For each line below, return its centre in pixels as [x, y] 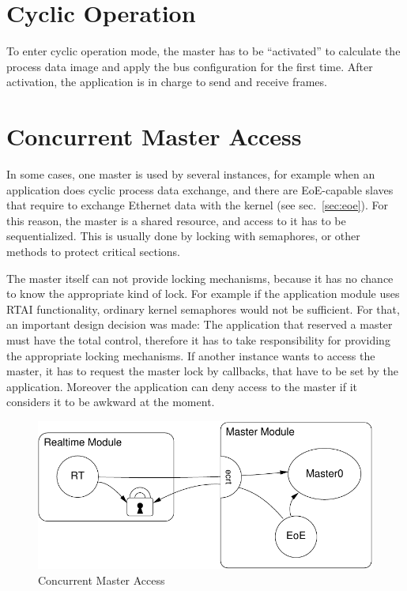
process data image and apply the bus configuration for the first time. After [190, 66]
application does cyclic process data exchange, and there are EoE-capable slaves [200, 189]
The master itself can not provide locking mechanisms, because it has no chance [200, 278]
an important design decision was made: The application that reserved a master [200, 324]
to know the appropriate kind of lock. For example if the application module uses [203, 294]
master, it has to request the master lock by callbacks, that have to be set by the [202, 371]
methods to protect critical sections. [94, 251]
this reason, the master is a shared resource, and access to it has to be [176, 220]
